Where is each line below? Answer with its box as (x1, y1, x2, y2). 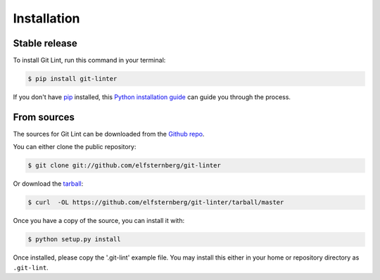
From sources (13, 111, 75, 123)
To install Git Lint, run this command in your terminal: (13, 56, 166, 65)
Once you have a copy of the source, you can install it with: (13, 217, 185, 225)
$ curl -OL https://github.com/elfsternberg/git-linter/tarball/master (27, 198, 284, 207)
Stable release (13, 37, 77, 49)
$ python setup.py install (27, 236, 121, 243)
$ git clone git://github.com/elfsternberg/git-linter (27, 162, 221, 170)
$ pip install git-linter (27, 75, 118, 83)
